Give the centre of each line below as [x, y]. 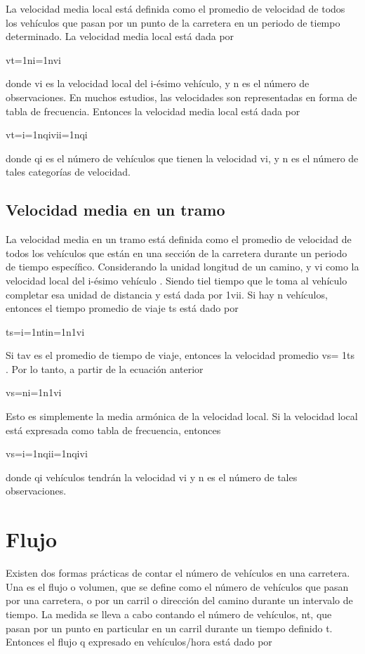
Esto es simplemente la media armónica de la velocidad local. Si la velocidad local [182, 416]
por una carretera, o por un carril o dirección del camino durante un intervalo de [179, 600]
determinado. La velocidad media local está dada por [120, 36]
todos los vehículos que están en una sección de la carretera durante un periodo [177, 253]
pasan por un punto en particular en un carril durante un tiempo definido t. [169, 628]
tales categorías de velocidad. [68, 172]
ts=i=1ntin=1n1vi [45, 331]
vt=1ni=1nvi [33, 59]
